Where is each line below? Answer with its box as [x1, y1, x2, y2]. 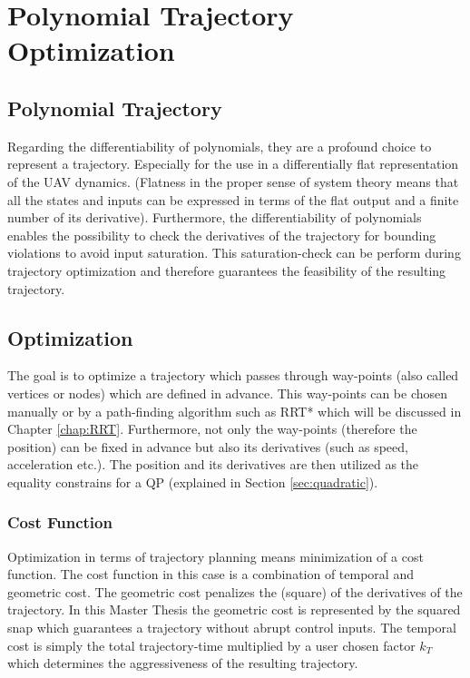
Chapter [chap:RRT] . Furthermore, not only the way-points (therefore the [7, 419, 417, 438]
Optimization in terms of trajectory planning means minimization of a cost [7, 546, 424, 565]
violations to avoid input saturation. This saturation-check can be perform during [7, 243, 461, 262]
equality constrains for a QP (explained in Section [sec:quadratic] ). [7, 472, 378, 491]
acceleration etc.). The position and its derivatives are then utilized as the [7, 455, 419, 474]
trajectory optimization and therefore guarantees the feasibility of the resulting [7, 260, 446, 280]
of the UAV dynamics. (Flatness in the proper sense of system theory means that [7, 172, 459, 191]
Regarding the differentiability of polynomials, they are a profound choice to [7, 136, 432, 155]
